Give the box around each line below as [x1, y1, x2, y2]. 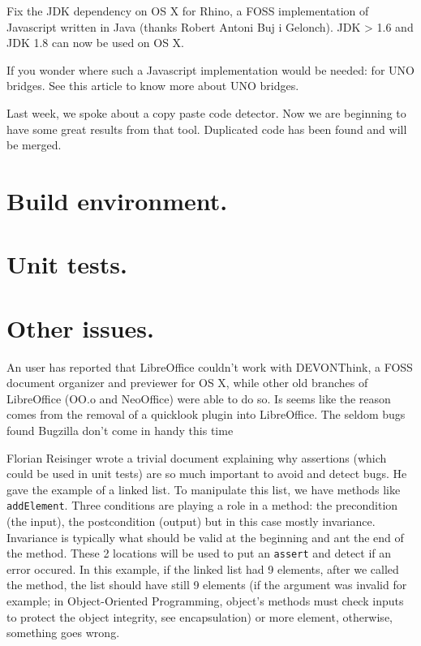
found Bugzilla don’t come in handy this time [6, 422, 234, 438]
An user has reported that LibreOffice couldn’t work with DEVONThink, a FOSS [6, 358, 413, 375]
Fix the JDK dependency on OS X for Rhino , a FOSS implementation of [6, 2, 369, 19]
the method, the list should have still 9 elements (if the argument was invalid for [6, 576, 407, 593]
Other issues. [6, 311, 155, 344]
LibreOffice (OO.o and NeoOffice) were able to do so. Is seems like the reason [6, 390, 391, 407]
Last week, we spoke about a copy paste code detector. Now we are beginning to [6, 104, 406, 121]
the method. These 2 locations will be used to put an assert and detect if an [6, 545, 392, 562]
